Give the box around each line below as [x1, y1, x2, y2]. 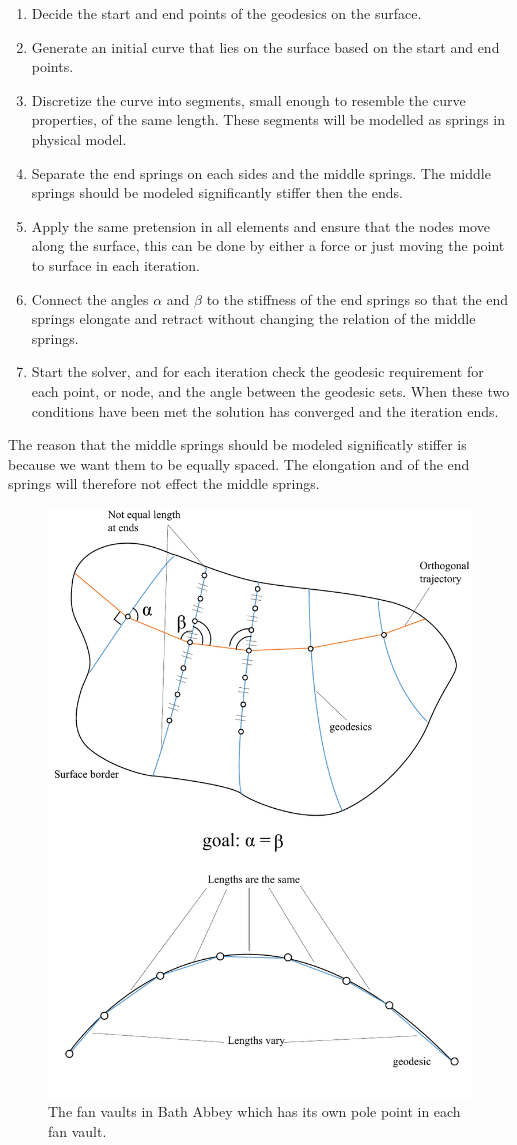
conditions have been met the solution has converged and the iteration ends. [31, 400, 499, 421]
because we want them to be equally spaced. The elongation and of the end [8, 453, 470, 474]
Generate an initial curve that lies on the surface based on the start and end [31, 36, 500, 57]
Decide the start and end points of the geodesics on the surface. [31, 3, 422, 23]
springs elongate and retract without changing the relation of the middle [31, 308, 476, 329]
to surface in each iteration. [31, 254, 200, 275]
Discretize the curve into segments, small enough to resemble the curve [31, 89, 466, 110]
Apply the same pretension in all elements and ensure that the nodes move [31, 215, 490, 236]
